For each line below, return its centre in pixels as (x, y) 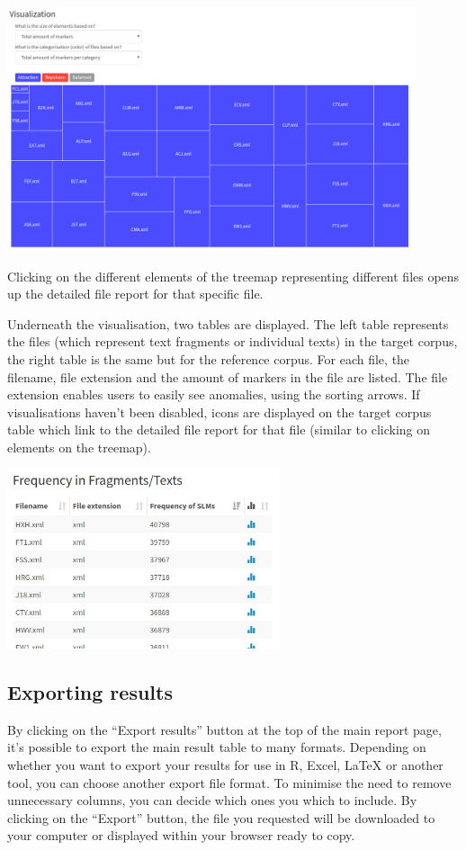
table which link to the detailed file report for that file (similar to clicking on (219, 429)
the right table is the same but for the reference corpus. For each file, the (209, 359)
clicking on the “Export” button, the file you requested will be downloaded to (221, 817)
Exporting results (90, 692)
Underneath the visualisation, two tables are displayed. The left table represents (228, 323)
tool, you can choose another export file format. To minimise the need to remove (229, 782)
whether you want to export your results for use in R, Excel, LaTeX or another (225, 765)
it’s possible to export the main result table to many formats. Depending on (217, 747)
